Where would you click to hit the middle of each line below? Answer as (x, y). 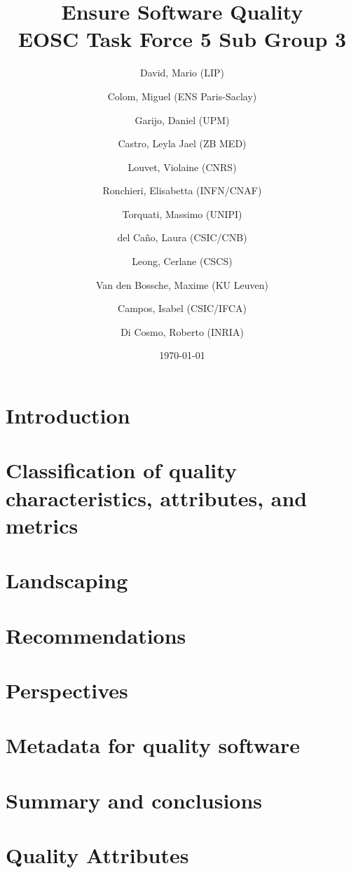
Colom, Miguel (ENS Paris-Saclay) (182, 96)
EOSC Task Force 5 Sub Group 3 (182, 39)
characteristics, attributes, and (157, 498)
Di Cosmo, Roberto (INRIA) (182, 331)
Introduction (68, 415)
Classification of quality (121, 470)
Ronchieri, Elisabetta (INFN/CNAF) (182, 190)
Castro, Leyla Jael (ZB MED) (182, 143)
